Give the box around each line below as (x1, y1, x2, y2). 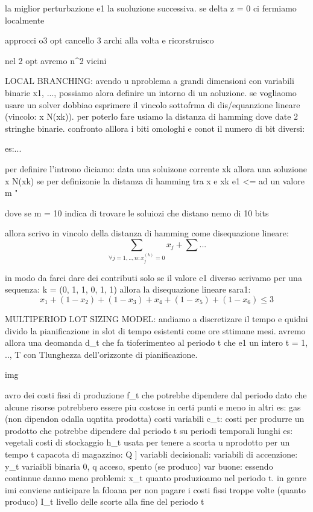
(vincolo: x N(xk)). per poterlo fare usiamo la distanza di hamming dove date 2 (5, 110, 299, 123)
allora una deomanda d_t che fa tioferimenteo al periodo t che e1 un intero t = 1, (5, 336, 308, 349)
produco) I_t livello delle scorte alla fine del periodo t (5, 495, 204, 508)
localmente (5, 13, 45, 26)
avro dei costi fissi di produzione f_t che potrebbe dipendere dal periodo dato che (5, 388, 307, 401)
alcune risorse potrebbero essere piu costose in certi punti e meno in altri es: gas (5, 400, 301, 413)
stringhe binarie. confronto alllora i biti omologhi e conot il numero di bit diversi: (5, 122, 305, 134)
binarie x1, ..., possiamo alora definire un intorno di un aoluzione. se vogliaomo (5, 86, 297, 99)
